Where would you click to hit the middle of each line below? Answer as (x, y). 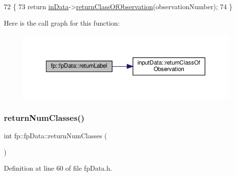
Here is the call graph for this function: (62, 22)
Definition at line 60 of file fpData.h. (58, 168)
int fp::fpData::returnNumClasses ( (56, 135)
